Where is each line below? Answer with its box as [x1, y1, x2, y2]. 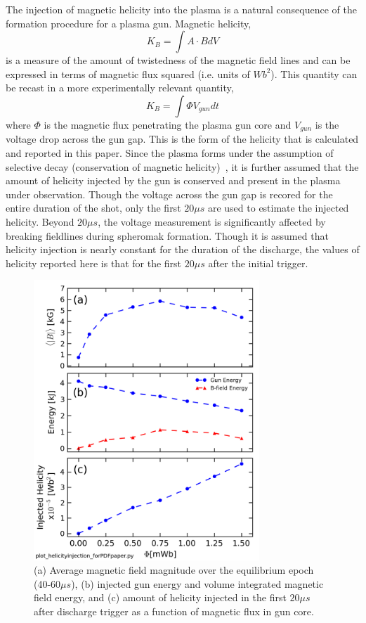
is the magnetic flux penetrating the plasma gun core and [44, 117, 292, 131]
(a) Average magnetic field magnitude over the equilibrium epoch [34, 563, 314, 577]
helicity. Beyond [6, 214, 74, 229]
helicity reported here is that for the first [6, 255, 182, 270]
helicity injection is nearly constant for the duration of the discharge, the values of [6, 242, 360, 257]
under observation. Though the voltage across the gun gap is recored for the [6, 186, 333, 201]
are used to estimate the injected [207, 200, 349, 215]
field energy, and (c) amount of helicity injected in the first [34, 590, 287, 605]
